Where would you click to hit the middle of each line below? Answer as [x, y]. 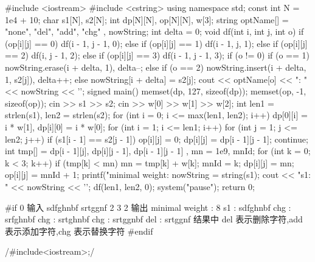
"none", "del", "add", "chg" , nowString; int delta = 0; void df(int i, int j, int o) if [154, 31]
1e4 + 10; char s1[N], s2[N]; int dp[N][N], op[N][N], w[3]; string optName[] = [147, 19]
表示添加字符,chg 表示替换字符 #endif [79, 231]
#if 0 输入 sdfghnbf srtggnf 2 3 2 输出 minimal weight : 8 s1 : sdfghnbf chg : [148, 207]
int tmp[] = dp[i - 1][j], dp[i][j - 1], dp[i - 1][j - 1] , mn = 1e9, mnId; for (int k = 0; [158, 151]
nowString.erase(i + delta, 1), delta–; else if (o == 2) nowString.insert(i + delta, [156, 67]
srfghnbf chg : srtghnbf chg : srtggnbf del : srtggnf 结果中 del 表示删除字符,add [154, 219]
